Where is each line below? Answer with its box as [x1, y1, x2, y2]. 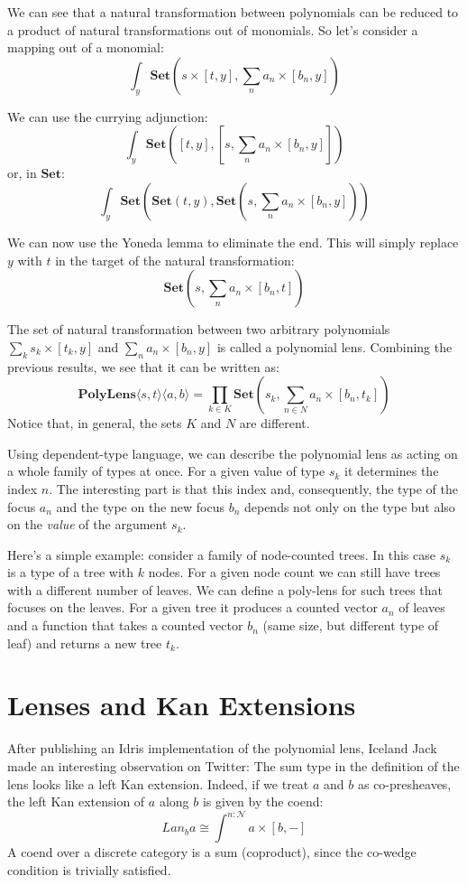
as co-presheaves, [357, 774, 452, 793]
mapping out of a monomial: [7, 38, 164, 57]
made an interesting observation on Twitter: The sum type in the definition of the [7, 756, 460, 775]
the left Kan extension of [7, 792, 145, 811]
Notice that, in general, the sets [7, 414, 182, 433]
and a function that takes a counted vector [7, 616, 243, 635]
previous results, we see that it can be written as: [7, 357, 279, 376]
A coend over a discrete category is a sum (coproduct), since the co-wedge [7, 843, 417, 862]
